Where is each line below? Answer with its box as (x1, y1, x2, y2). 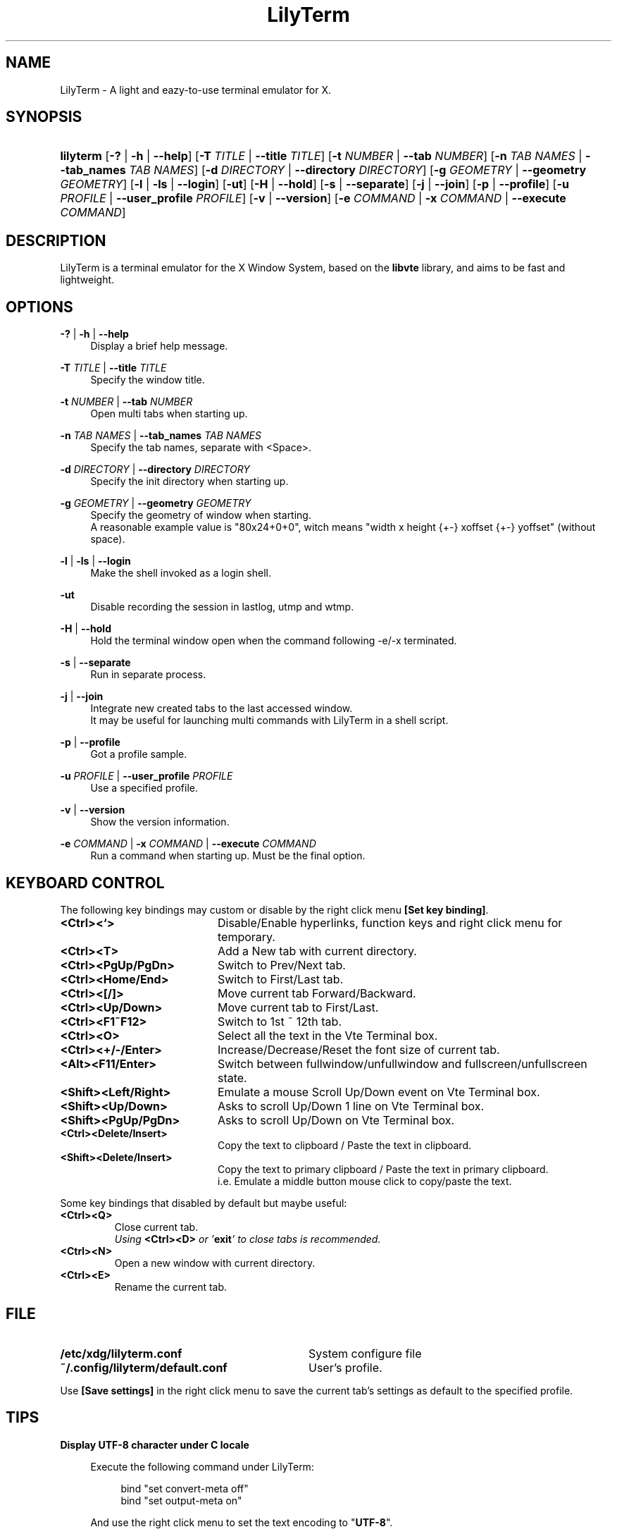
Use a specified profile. (90, 782, 199, 794)
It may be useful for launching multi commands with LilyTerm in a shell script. (90, 714, 449, 727)
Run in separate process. (90, 668, 206, 681)
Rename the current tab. (114, 1280, 228, 1293)
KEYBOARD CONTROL (6, 873, 165, 892)
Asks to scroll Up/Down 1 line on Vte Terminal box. (217, 1098, 485, 1113)
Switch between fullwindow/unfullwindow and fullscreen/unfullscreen (217, 1056, 587, 1071)
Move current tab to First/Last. (217, 1000, 379, 1014)
